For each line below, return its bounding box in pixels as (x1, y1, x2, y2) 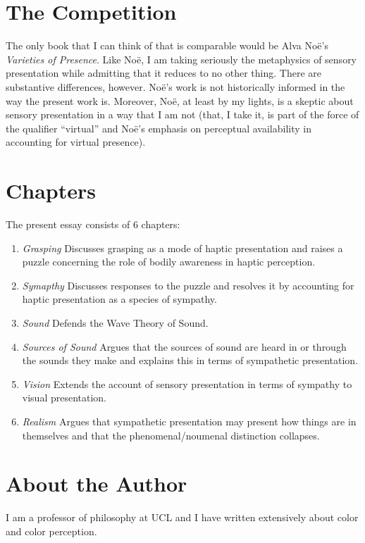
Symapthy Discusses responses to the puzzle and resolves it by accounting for (22, 277, 354, 292)
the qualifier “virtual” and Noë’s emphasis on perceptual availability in (6, 120, 311, 135)
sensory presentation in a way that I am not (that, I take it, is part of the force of (6, 107, 359, 122)
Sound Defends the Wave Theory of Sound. (22, 315, 209, 330)
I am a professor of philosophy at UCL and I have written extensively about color (6, 510, 359, 525)
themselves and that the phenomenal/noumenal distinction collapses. (22, 427, 320, 442)
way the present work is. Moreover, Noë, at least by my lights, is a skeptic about (6, 93, 354, 108)
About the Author (6, 469, 187, 498)
